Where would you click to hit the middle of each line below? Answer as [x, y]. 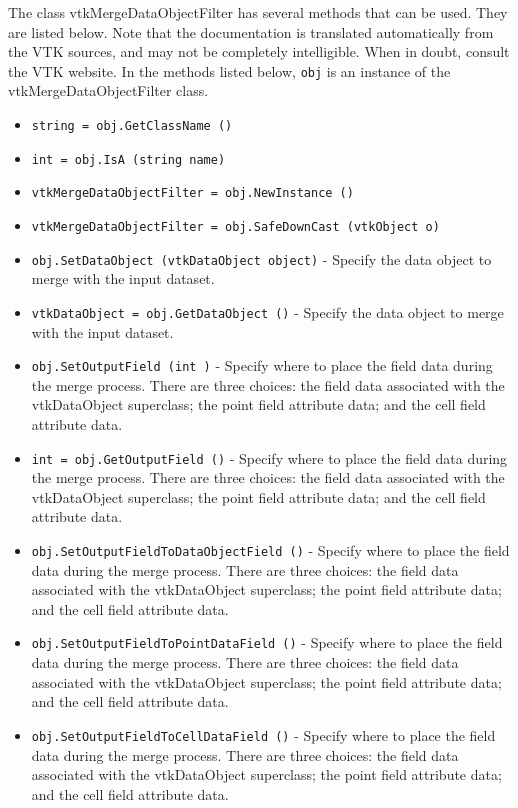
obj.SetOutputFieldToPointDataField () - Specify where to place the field [267, 642]
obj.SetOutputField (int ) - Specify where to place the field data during [262, 365]
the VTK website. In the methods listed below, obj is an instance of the [229, 70]
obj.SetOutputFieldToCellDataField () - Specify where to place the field [263, 734]
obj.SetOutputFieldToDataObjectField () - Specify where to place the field [270, 550]
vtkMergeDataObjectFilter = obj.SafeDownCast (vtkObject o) [235, 227]
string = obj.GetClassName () [132, 126]
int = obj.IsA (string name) [128, 159]
